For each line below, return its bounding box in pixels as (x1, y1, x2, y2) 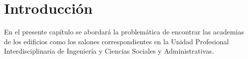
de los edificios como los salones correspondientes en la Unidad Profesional (4, 36, 229, 46)
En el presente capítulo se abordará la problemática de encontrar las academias (4, 27, 244, 37)
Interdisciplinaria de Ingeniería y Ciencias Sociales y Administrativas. (4, 46, 214, 56)
